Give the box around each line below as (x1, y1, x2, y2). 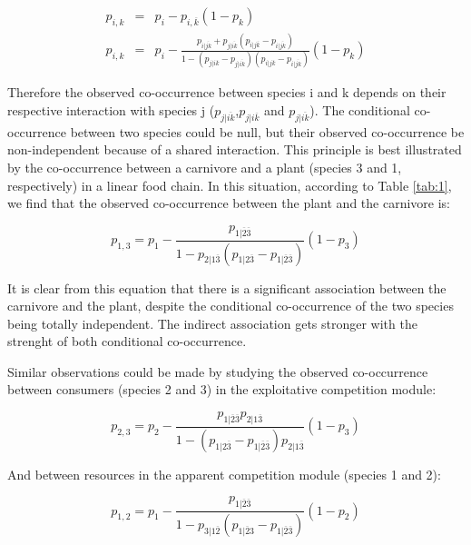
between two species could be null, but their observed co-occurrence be (70, 122, 465, 141)
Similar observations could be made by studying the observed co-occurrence (7, 362, 428, 381)
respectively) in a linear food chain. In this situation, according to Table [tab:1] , (7, 175, 452, 194)
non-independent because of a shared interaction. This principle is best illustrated (7, 140, 462, 159)
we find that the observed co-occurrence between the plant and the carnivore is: (7, 193, 450, 213)
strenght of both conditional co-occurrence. (7, 332, 247, 351)
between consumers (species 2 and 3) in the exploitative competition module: (7, 380, 437, 399)
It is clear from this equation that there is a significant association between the (7, 278, 446, 297)
